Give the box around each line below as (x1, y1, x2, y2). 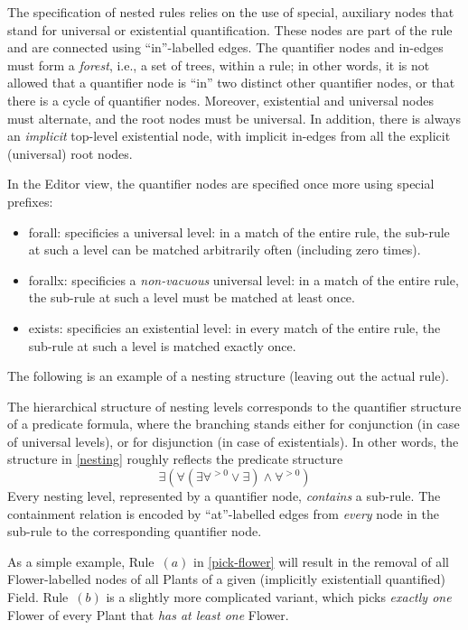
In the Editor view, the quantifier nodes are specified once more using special (7, 174, 435, 193)
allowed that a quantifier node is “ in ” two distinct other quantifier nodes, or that (7, 73, 455, 92)
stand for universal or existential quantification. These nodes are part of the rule (7, 20, 453, 39)
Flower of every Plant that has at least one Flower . (7, 605, 289, 624)
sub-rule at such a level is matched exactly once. (28, 336, 296, 355)
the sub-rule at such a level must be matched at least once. (28, 288, 355, 307)
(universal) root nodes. (7, 144, 133, 162)
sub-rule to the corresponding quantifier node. (7, 522, 262, 541)
